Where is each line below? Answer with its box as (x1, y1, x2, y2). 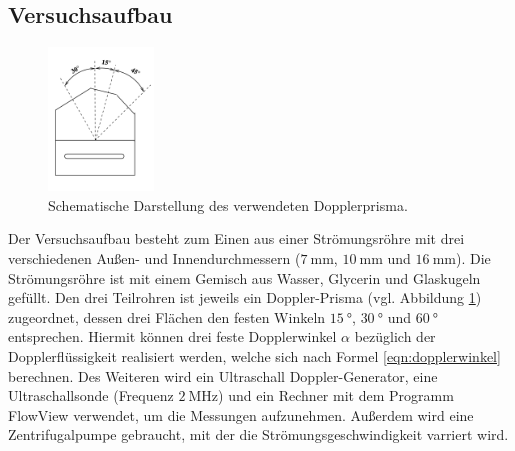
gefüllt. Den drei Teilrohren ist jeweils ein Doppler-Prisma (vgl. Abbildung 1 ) (8, 287, 482, 308)
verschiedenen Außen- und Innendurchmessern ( (8, 248, 301, 268)
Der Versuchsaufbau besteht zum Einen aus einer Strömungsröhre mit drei (8, 228, 465, 249)
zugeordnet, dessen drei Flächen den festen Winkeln (8, 306, 326, 327)
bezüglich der (354, 326, 436, 347)
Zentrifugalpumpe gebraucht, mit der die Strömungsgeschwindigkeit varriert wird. (8, 424, 509, 445)
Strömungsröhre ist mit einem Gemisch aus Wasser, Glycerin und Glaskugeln (8, 267, 481, 288)
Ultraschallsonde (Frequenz (8, 385, 174, 406)
